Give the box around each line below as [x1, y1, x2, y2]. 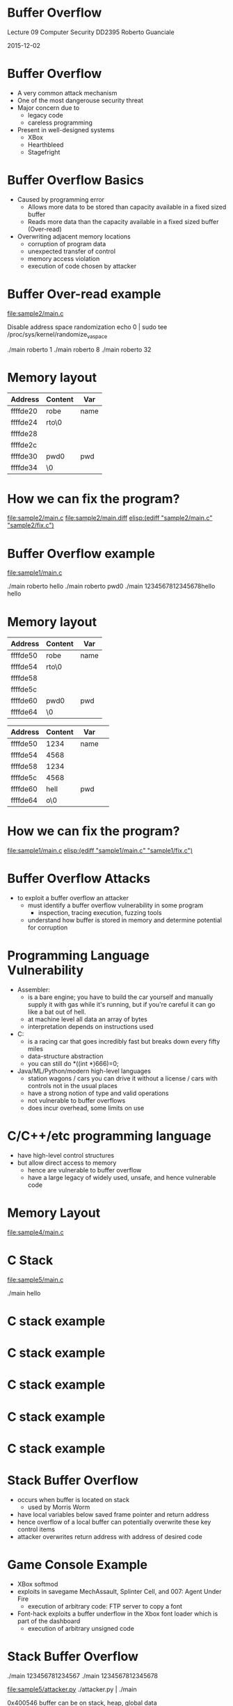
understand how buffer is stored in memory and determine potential [27, 916, 223, 925]
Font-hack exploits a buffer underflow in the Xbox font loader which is [17, 1609, 218, 1618]
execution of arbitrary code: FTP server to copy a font [27, 1602, 182, 1610]
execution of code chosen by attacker [27, 262, 137, 270]
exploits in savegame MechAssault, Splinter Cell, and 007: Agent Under [17, 1587, 222, 1595]
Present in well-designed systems [17, 125, 115, 134]
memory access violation [27, 254, 100, 262]
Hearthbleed [27, 141, 64, 149]
